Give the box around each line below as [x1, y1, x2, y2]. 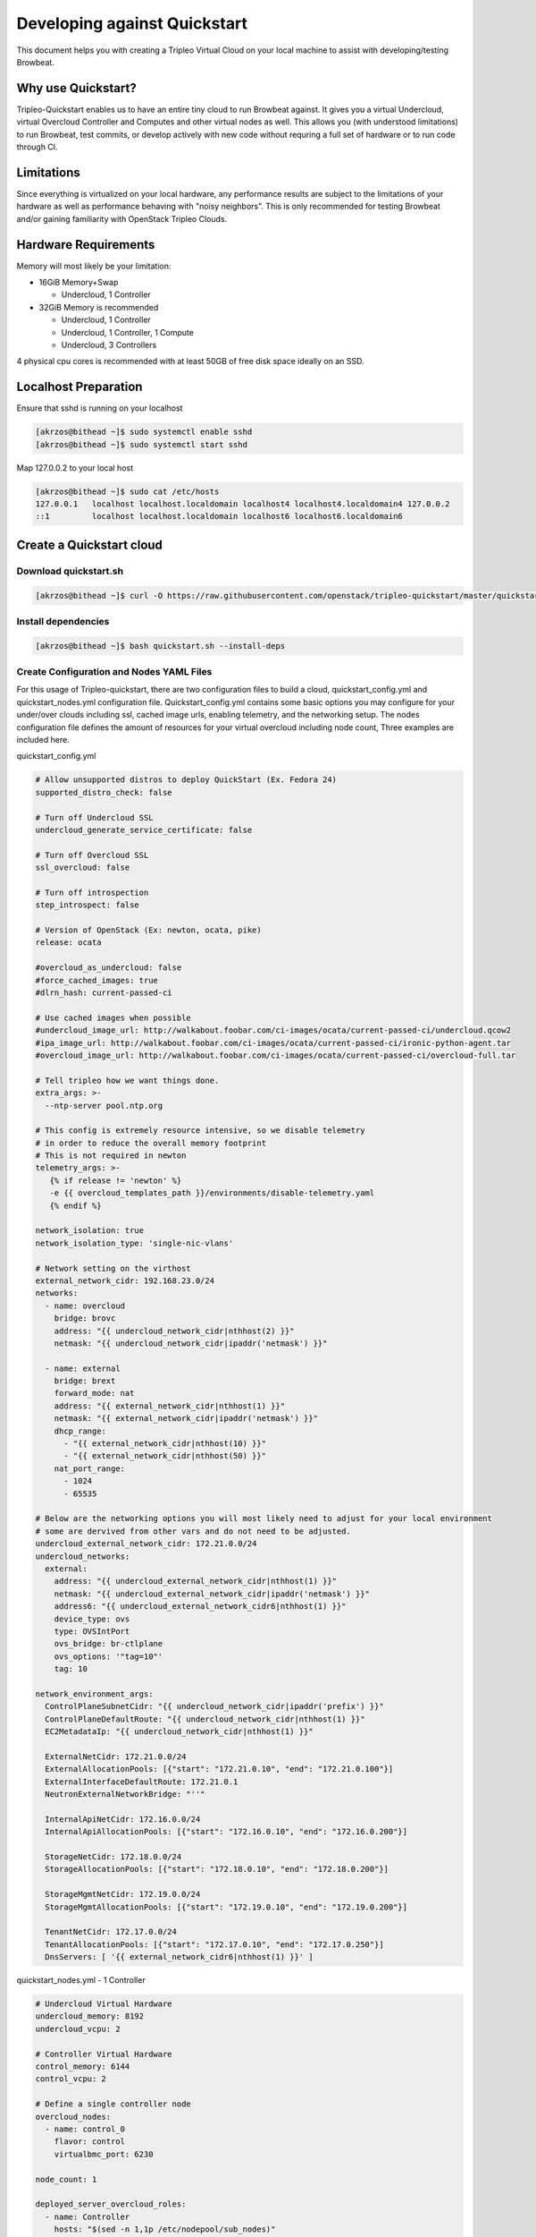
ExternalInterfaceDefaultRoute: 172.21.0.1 [45, 1776, 239, 1787]
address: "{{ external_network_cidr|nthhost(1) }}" [54, 1400, 286, 1411]
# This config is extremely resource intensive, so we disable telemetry [35, 1126, 365, 1136]
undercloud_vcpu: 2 [35, 2023, 121, 2034]
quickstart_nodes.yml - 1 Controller [16, 1975, 147, 1986]
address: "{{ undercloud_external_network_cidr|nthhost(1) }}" [54, 1576, 338, 1586]
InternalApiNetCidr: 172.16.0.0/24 [45, 1814, 201, 1824]
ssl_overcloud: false [35, 863, 130, 872]
